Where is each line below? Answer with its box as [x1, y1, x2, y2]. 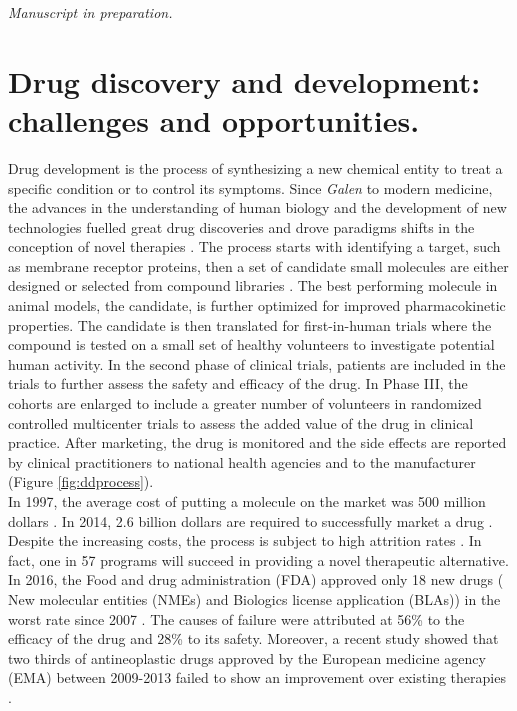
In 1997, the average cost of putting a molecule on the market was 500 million [8, 491, 486, 511]
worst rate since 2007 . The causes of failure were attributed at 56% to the [8, 608, 465, 629]
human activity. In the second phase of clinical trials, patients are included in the [8, 353, 506, 374]
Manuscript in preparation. [8, 2, 173, 22]
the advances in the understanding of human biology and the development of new [8, 197, 507, 218]
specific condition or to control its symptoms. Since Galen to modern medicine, [8, 177, 493, 198]
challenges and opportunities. [8, 99, 420, 140]
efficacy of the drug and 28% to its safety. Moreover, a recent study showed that [8, 628, 499, 649]
